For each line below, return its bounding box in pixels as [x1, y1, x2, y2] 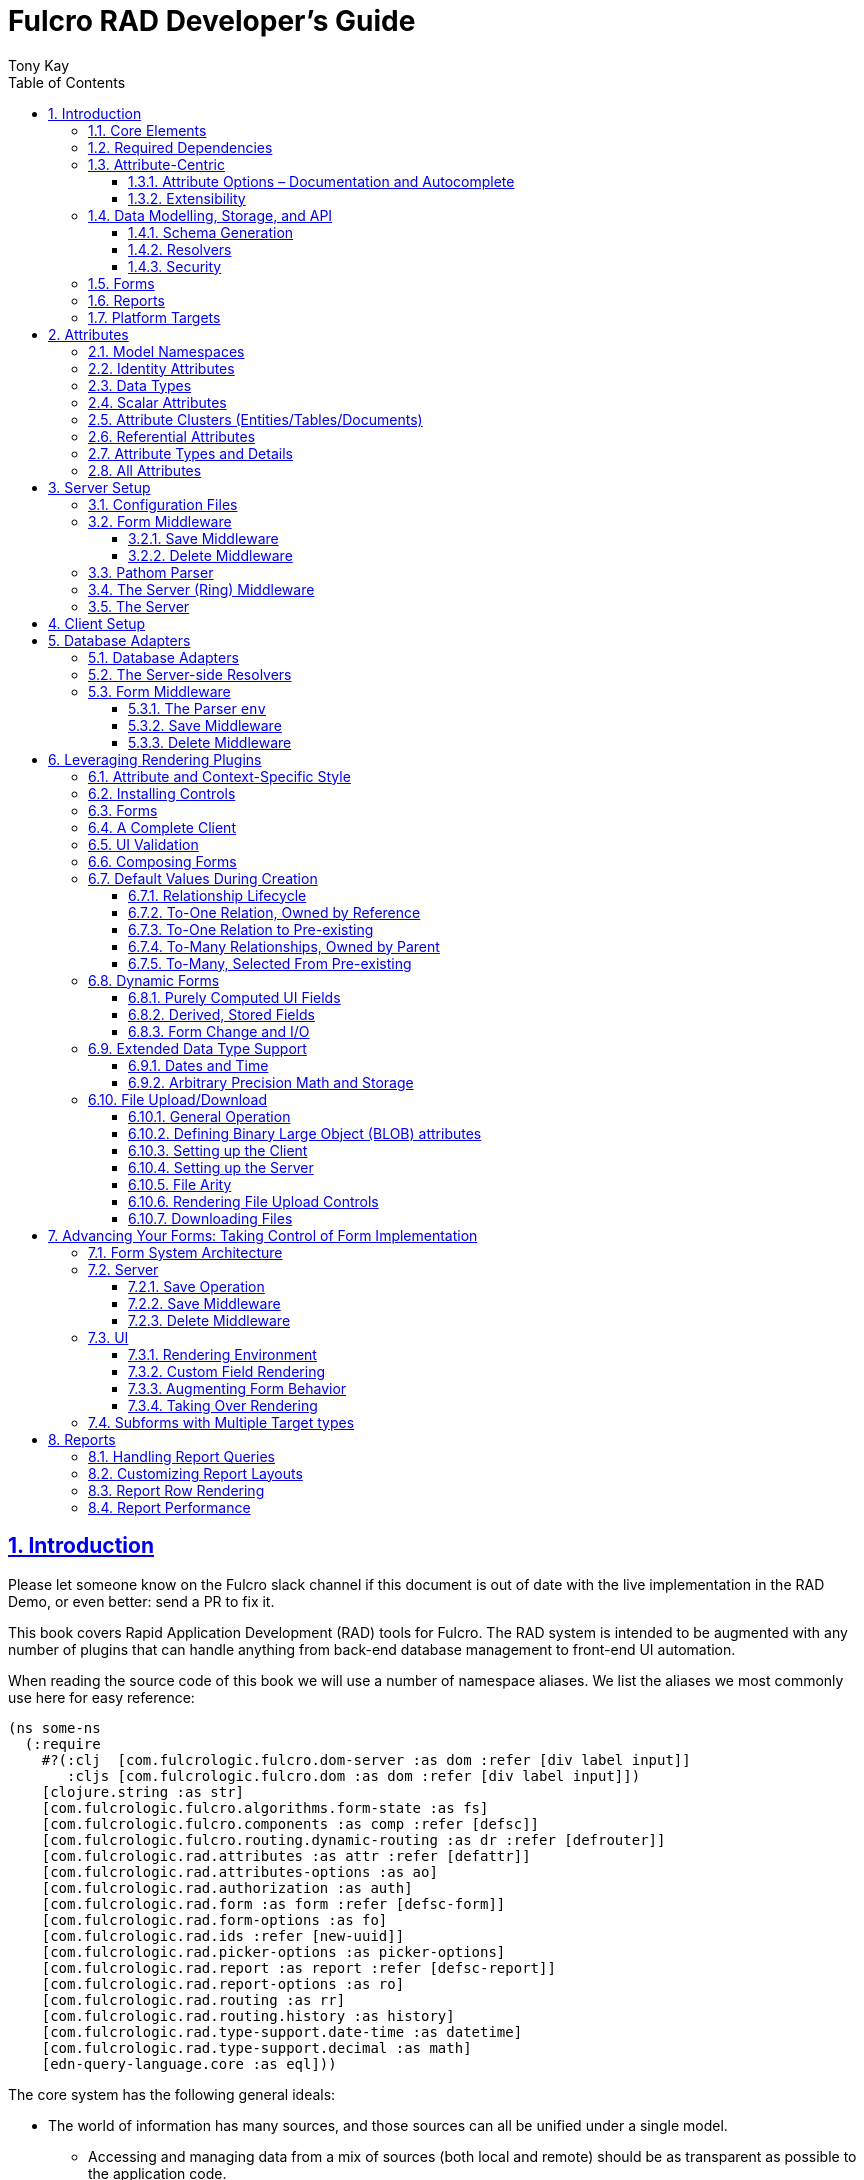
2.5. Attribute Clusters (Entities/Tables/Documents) [88, 410, 423, 428]
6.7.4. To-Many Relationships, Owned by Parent [128, 937, 440, 955]
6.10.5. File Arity [128, 1175, 232, 1193]
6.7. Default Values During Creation [88, 869, 318, 887]
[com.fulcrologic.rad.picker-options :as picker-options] [41, 1943, 506, 1960]
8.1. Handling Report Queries [88, 1447, 275, 1465]
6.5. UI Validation [88, 835, 199, 853]
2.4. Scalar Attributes [88, 393, 227, 411]
